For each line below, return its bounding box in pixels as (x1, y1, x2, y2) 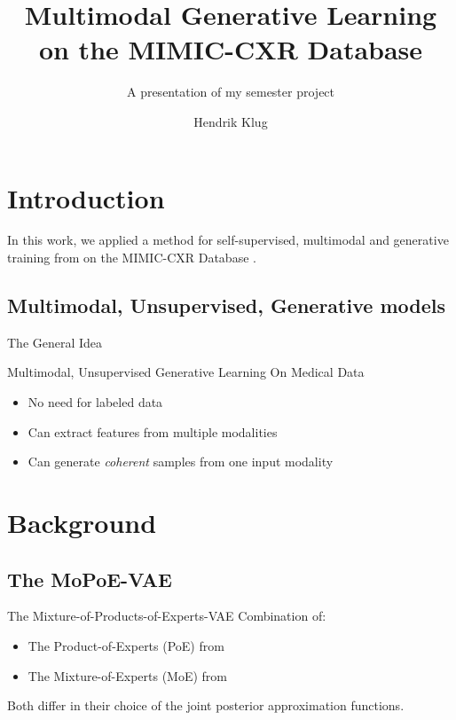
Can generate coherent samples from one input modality (28, 452, 334, 471)
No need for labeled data (28, 393, 163, 411)
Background (7, 504, 157, 540)
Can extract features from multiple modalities (28, 422, 278, 441)
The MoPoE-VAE (7, 565, 172, 592)
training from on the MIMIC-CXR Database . (7, 248, 256, 267)
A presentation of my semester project (126, 82, 335, 101)
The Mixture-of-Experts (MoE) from (28, 666, 228, 685)
